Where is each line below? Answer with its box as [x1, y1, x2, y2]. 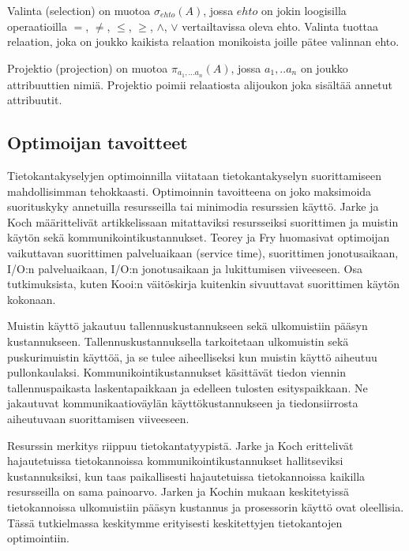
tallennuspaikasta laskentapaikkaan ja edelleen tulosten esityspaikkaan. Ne [7, 379, 368, 395]
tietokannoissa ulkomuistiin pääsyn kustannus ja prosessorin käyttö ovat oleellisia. [7, 498, 404, 515]
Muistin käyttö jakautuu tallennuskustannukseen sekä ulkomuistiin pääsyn [7, 317, 368, 334]
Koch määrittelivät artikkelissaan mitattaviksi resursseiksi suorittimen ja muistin [7, 213, 399, 230]
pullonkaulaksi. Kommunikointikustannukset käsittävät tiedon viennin [7, 364, 346, 380]
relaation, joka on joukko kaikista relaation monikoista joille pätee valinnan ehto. [7, 33, 400, 50]
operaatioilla [7, 17, 67, 34]
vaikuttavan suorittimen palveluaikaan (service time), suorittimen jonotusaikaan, [7, 245, 399, 261]
